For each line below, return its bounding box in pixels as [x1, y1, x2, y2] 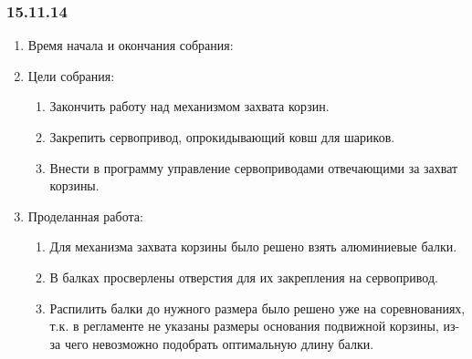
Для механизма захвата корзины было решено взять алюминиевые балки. [49, 237, 457, 256]
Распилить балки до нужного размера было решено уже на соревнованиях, [49, 298, 466, 317]
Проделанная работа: [27, 206, 143, 225]
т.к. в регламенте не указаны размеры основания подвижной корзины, [49, 316, 439, 335]
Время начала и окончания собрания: [27, 36, 234, 55]
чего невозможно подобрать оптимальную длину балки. [64, 333, 374, 353]
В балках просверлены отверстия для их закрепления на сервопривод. [49, 267, 438, 286]
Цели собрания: [27, 66, 115, 85]
